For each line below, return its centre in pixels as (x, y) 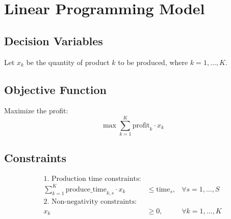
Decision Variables (54, 40)
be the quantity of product (68, 62)
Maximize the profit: (36, 111)
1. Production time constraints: (92, 179)
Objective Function (56, 89)
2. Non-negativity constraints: (90, 201)
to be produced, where (153, 62)
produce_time (86, 189)
